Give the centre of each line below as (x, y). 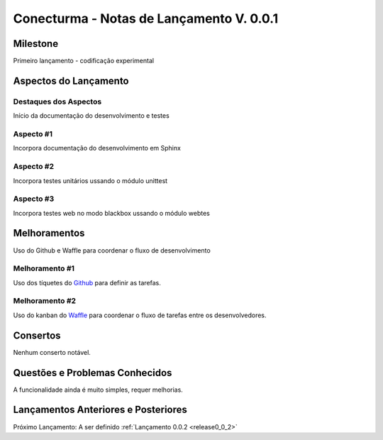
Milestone (36, 44)
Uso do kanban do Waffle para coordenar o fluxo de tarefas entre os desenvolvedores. (140, 315)
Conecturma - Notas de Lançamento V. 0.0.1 (146, 18)
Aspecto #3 (34, 199)
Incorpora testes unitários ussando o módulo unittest (90, 180)
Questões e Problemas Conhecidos (93, 373)
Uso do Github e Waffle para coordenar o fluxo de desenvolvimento (112, 250)
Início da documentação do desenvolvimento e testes (91, 116)
